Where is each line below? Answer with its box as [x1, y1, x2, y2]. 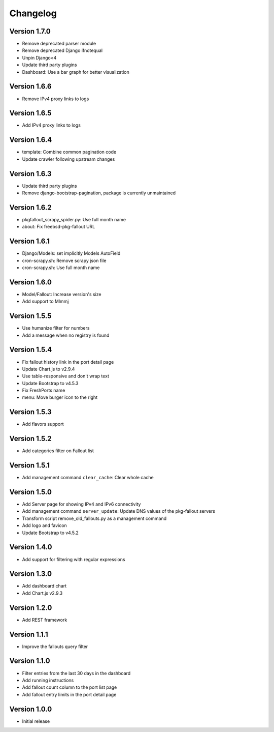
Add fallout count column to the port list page [22, 684, 117, 690]
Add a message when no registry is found [22, 332, 110, 338]
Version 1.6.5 [9, 109, 52, 118]
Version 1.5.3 [9, 407, 52, 417]
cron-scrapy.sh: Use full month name [22, 265, 100, 271]
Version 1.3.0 [9, 570, 52, 578]
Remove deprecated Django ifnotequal [22, 47, 103, 53]
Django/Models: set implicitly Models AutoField [22, 250, 121, 256]
